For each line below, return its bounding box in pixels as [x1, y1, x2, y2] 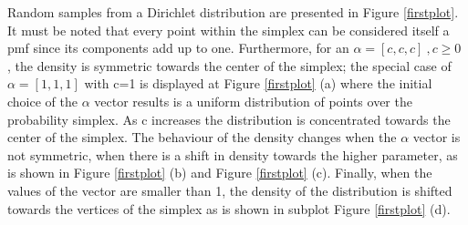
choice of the [7, 91, 78, 110]
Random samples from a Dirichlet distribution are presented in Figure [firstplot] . [7, 3, 459, 21]
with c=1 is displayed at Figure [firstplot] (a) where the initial [84, 74, 432, 93]
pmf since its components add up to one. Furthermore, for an [7, 38, 349, 57]
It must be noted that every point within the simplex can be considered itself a [7, 20, 450, 39]
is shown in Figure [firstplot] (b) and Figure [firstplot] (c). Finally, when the [7, 163, 432, 182]
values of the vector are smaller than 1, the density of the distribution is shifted [7, 180, 452, 199]
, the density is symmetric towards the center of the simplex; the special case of [7, 56, 452, 75]
